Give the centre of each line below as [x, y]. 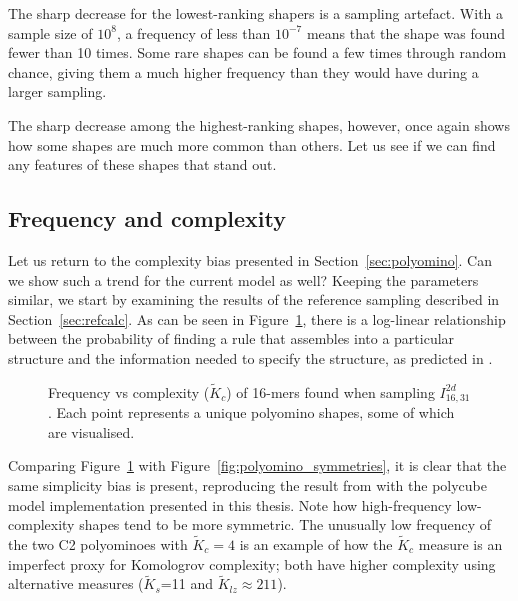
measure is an [460, 543]
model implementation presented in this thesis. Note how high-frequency [230, 504]
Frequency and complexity [147, 218]
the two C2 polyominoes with [98, 543]
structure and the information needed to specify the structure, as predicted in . [250, 357]
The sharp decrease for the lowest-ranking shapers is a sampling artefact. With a [256, 13]
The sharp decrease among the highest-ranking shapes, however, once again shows [259, 124]
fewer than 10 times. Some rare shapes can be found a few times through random [257, 52]
